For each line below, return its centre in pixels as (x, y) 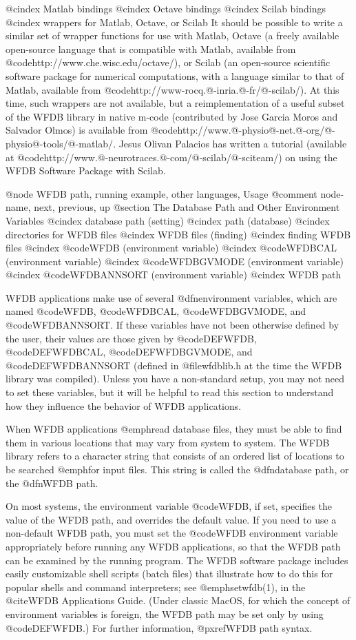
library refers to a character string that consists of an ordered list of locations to (175, 456)
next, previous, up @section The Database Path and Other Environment (187, 207)
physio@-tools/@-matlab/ (60, 143)
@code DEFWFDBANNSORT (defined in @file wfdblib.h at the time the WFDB (174, 365)
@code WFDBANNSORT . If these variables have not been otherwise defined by (172, 325)
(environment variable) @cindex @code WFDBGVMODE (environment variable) (175, 261)
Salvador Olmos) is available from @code (92, 130)
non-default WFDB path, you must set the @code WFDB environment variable (172, 533)
